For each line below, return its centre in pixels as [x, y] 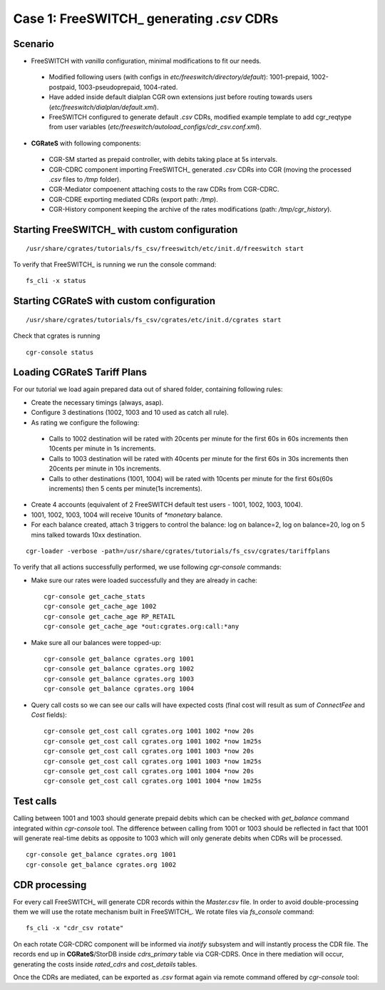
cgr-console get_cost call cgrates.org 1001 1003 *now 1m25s [153, 761]
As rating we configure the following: [85, 422]
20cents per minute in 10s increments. [105, 469]
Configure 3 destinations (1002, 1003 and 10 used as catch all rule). [130, 413]
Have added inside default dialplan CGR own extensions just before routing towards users [181, 97]
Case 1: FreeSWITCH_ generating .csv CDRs [146, 19]
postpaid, [63, 87]
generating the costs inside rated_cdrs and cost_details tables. [105, 964]
